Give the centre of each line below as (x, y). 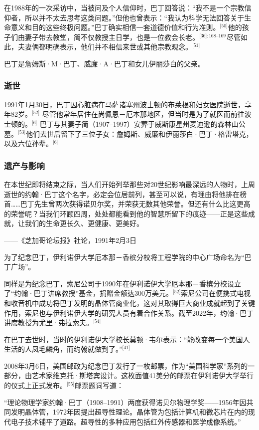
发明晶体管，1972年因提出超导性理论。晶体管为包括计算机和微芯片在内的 (129, 412)
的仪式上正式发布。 (35, 385)
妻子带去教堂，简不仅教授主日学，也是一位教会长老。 (112, 37)
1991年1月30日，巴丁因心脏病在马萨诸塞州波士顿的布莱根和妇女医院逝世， (124, 104)
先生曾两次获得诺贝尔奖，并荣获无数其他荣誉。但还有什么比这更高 (142, 204)
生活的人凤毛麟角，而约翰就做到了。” (63, 349)
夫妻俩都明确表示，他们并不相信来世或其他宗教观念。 (105, 47)
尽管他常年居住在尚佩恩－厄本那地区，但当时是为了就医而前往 (143, 114)
